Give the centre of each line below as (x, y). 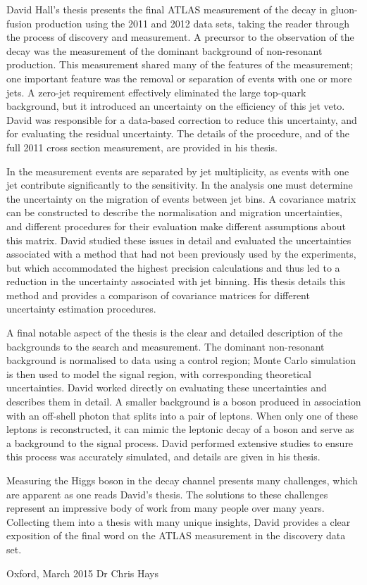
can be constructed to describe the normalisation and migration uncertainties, (174, 212)
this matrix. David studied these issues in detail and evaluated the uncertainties (179, 240)
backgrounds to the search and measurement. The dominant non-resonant (166, 346)
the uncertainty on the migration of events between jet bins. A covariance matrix (181, 198)
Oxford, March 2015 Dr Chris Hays (82, 573)
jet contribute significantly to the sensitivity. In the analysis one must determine (180, 185)
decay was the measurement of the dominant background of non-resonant (164, 50)
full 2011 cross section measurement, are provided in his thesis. (142, 147)
